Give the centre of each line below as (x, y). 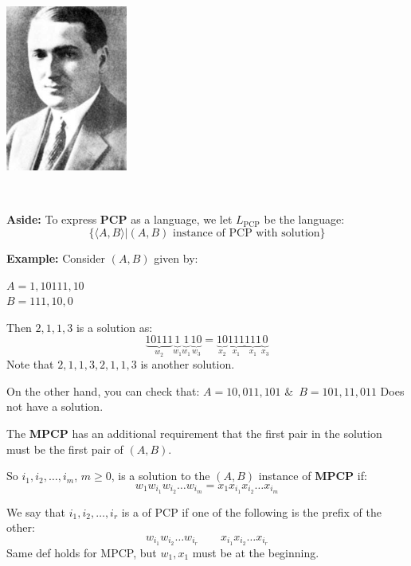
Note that (30, 364)
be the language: (304, 219)
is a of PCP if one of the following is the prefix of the (251, 511)
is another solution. (188, 364)
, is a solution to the (160, 476)
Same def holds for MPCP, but (82, 552)
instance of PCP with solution (247, 233)
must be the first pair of (65, 449)
